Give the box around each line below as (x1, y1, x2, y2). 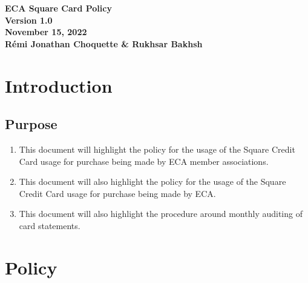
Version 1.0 (5, 13, 53, 26)
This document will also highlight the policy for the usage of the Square (19, 175, 286, 188)
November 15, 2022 (5, 25, 87, 38)
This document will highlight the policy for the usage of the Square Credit (19, 142, 295, 155)
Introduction (5, 73, 113, 98)
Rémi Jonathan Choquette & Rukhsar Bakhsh (5, 37, 203, 50)
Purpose (5, 115, 57, 133)
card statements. (19, 219, 80, 231)
